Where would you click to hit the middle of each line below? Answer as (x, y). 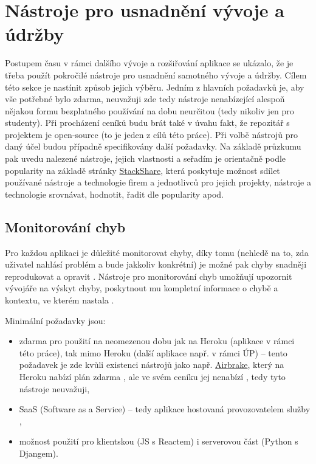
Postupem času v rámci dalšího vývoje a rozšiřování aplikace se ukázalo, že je (149, 63)
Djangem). (39, 453)
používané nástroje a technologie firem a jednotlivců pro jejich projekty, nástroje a (158, 182)
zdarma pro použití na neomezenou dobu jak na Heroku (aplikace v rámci (157, 341)
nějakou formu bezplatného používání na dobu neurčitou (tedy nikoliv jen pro (149, 110)
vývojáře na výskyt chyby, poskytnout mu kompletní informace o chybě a (142, 288)
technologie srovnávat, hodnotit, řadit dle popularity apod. (114, 194)
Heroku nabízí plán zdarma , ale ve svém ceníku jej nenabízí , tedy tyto (152, 376)
